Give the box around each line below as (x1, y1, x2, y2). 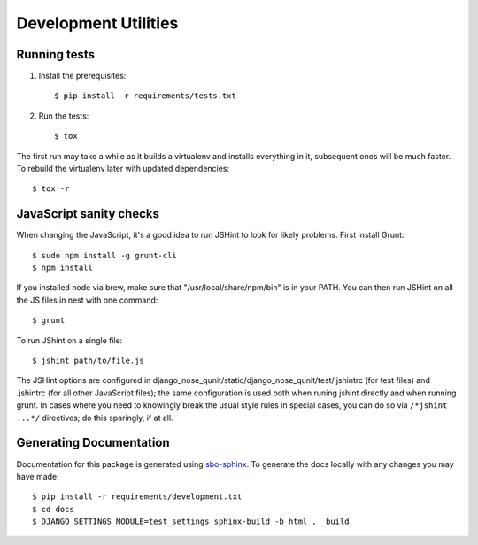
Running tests (16, 47, 96, 62)
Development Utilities (16, 13, 179, 33)
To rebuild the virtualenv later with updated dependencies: (16, 164, 230, 174)
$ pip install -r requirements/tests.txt (54, 91, 236, 101)
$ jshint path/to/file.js (32, 356, 145, 366)
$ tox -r (32, 184, 70, 194)
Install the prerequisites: (38, 71, 127, 81)
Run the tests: (38, 111, 89, 121)
